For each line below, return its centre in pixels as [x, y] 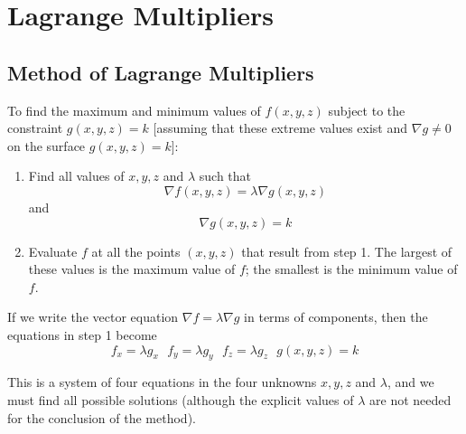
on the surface [47, 145]
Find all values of [76, 176]
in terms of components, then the [336, 317]
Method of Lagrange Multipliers [161, 72]
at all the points [136, 251]
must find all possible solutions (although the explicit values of [181, 399]
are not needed [410, 399]
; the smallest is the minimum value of [351, 269]
